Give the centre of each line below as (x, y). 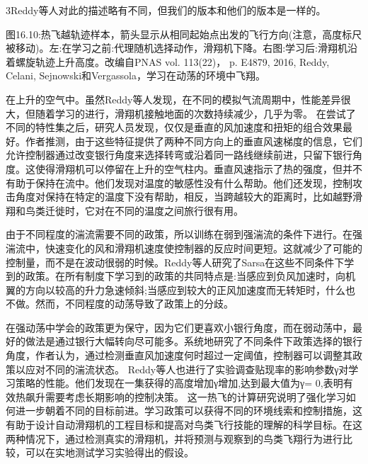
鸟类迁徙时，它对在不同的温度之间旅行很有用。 (134, 210)
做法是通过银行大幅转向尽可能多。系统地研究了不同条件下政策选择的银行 (194, 341)
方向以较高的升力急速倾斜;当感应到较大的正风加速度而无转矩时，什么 (185, 289)
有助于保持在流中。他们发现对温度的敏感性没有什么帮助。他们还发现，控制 (179, 182)
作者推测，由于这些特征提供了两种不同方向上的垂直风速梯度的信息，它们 (194, 141)
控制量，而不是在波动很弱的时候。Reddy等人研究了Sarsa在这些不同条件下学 (180, 262)
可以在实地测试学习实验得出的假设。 (109, 452)
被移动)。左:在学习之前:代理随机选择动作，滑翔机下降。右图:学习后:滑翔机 (177, 48)
